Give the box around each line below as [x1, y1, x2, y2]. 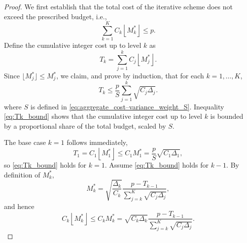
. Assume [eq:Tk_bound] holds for [105, 160, 209, 170]
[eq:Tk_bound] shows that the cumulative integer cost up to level [4, 111, 202, 121]
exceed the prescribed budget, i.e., [4, 11, 107, 21]
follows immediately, [67, 137, 128, 147]
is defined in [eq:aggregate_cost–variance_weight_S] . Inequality [30, 101, 224, 111]
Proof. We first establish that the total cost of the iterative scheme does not [4, 1, 233, 11]
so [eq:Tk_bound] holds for [4, 160, 87, 170]
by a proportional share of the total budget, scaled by [4, 120, 166, 131]
